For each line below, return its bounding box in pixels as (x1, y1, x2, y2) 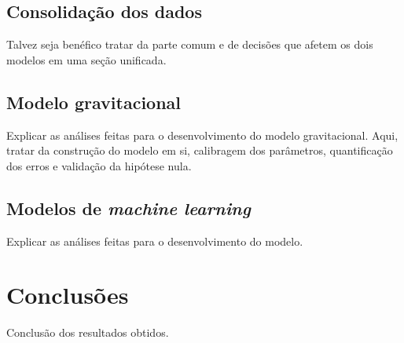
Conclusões (6, 279, 129, 311)
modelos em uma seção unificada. (6, 51, 167, 68)
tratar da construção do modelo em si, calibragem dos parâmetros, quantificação (6, 142, 393, 159)
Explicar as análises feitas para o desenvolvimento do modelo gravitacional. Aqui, (6, 126, 398, 143)
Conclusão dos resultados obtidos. (6, 324, 169, 341)
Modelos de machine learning (6, 195, 251, 220)
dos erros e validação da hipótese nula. (6, 157, 192, 173)
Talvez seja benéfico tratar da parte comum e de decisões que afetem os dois (6, 36, 373, 53)
